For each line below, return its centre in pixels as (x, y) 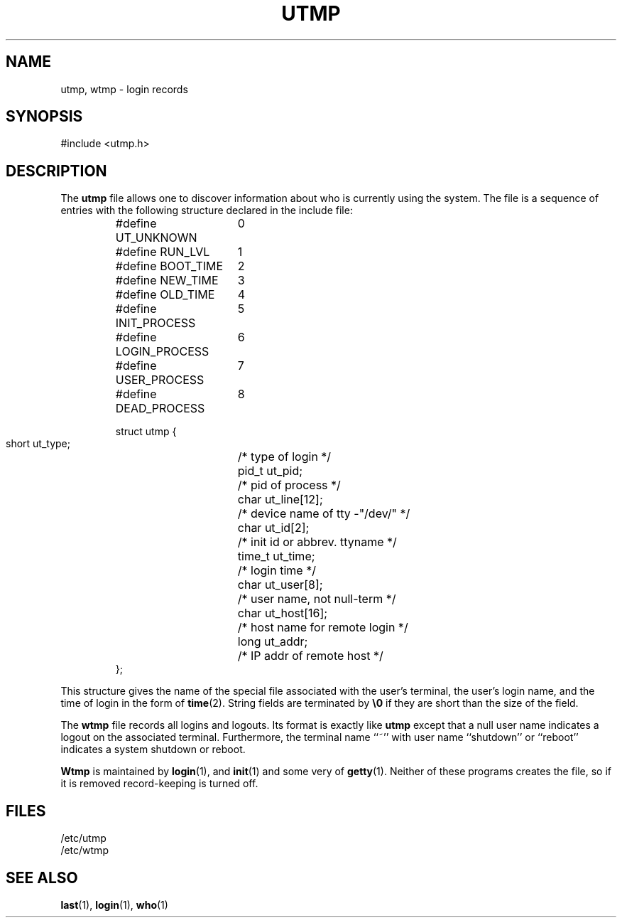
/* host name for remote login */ (323, 628)
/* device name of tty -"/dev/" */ (324, 514)
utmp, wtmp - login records (124, 89)
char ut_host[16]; (283, 613)
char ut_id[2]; (273, 528)
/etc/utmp (83, 838)
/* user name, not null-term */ (317, 599)
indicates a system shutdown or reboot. (153, 749)
